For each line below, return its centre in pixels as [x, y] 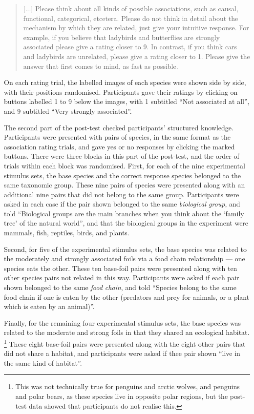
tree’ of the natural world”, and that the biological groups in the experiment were [126, 223]
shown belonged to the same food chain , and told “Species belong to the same [120, 287]
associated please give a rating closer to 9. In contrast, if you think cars [130, 47]
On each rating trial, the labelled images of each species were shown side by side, [125, 82]
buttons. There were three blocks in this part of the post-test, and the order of [122, 156]
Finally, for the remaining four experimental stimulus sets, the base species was [123, 322]
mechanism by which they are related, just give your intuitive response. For [136, 28]
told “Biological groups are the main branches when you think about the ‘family [124, 213]
